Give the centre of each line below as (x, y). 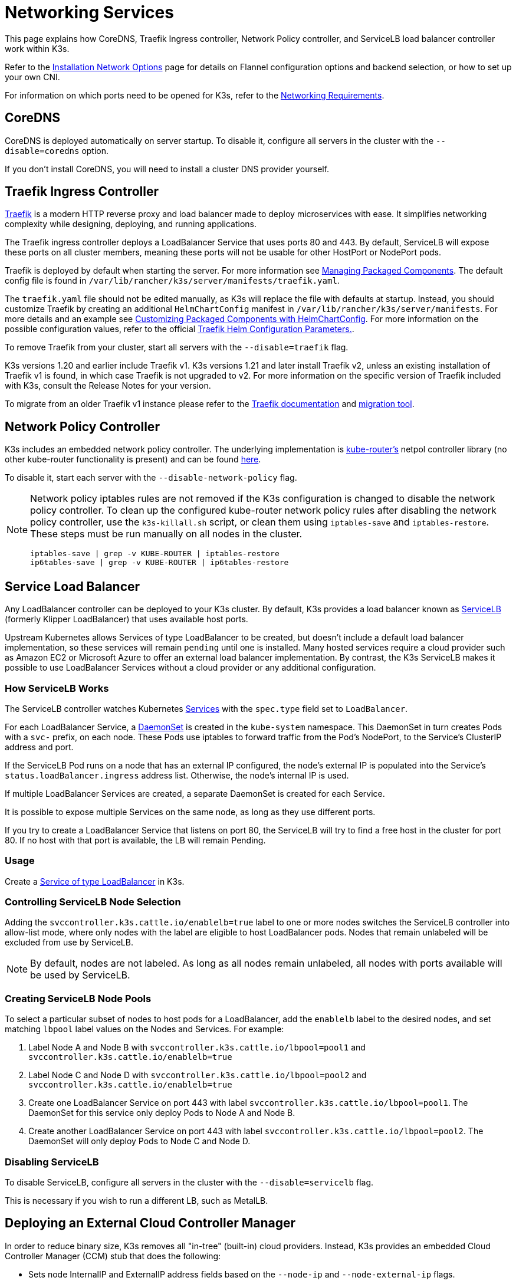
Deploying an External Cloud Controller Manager (150, 1223)
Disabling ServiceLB (52, 1162)
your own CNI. (32, 77)
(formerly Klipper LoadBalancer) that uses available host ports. (126, 619)
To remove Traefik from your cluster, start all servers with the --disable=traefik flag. (177, 347)
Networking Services (89, 12)
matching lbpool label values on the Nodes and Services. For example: (144, 1029)
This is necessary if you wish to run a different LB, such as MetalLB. (137, 1200)
